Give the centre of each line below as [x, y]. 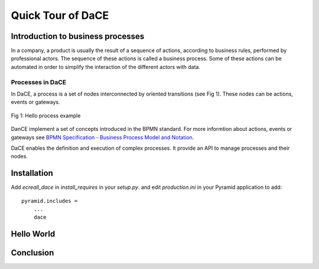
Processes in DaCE [39, 82]
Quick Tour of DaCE [60, 15]
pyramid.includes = [50, 201]
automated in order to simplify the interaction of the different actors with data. [106, 67]
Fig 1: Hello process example [46, 116]
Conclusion [32, 253]
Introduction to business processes [78, 36]
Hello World [33, 234]
